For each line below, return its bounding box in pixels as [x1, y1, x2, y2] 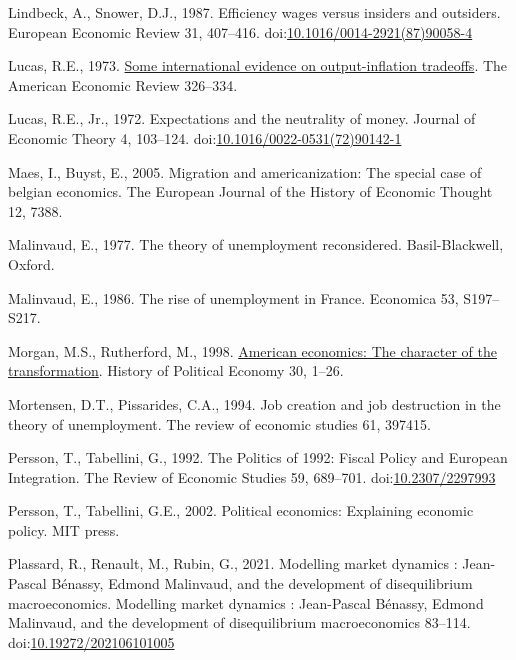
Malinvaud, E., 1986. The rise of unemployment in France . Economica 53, [8, 287, 459, 308]
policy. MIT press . [8, 519, 120, 540]
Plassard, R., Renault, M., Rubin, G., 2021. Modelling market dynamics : [8, 553, 458, 574]
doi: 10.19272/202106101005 [8, 631, 175, 652]
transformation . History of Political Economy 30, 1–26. [8, 360, 344, 381]
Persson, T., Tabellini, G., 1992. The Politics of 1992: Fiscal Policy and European [8, 447, 508, 468]
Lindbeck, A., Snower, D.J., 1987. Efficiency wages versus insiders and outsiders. [8, 2, 501, 22]
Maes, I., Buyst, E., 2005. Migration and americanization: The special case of [8, 161, 482, 182]
